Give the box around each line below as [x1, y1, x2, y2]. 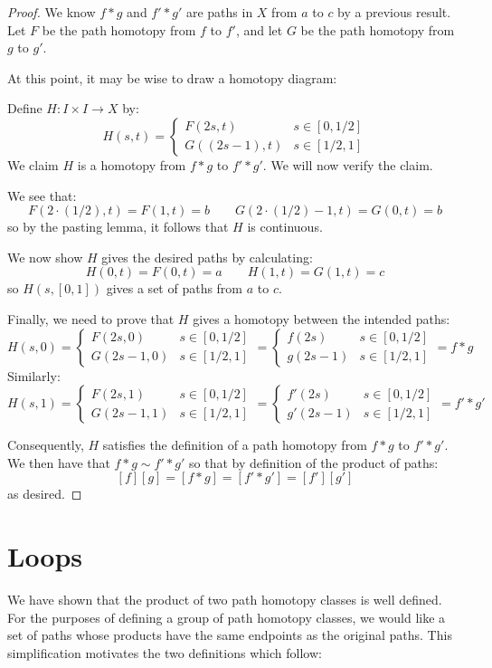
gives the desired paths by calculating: [101, 247, 313, 266]
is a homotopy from [77, 155, 186, 174]
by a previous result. [337, 3, 451, 21]
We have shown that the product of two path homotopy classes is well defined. [7, 590, 442, 609]
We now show [7, 247, 83, 266]
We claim [7, 155, 59, 174]
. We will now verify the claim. [262, 155, 433, 174]
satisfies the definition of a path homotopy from [102, 435, 367, 454]
